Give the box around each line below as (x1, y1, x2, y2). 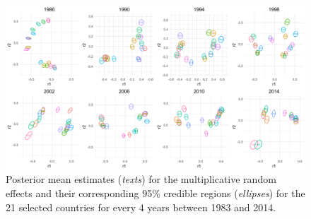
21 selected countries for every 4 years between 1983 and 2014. (6, 199, 276, 214)
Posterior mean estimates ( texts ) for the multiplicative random (6, 172, 276, 187)
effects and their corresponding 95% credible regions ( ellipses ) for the (6, 186, 305, 201)
